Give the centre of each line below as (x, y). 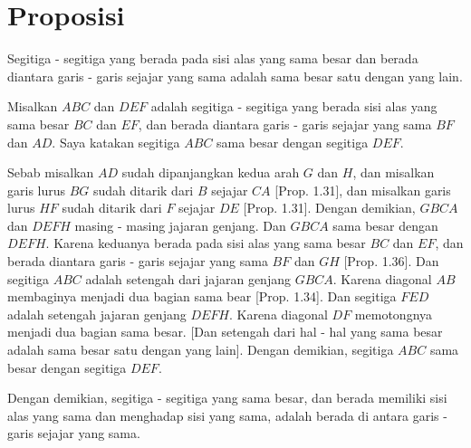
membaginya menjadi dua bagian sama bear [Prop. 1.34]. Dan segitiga (202, 296)
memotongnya (394, 314)
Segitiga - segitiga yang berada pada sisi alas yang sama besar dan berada (213, 58)
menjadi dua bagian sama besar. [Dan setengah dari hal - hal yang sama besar (225, 332)
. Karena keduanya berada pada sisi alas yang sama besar (206, 243)
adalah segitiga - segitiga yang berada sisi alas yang (294, 106)
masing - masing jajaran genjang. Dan (180, 225)
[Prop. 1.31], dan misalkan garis (363, 190)
